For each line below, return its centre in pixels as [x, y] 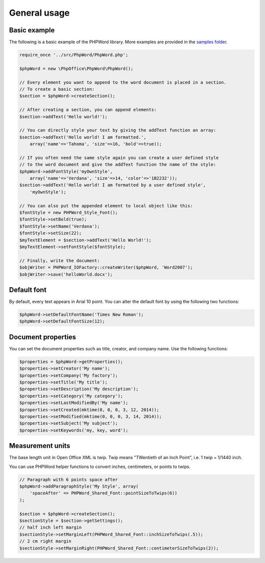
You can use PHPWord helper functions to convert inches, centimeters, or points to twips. [100, 466]
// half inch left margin [51, 527]
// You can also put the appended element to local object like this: [106, 206]
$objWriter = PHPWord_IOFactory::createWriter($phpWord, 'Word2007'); [106, 268]
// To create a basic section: [57, 89]
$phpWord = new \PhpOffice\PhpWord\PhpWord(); [76, 68]
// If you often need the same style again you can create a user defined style [119, 158]
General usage [40, 13]
